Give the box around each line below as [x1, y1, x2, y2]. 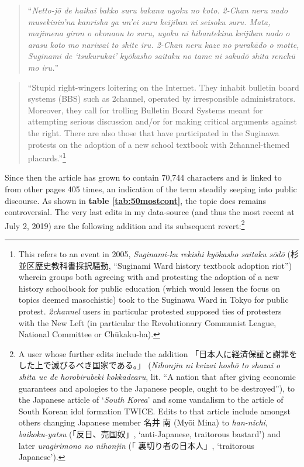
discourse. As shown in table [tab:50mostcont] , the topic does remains [5, 194, 267, 206]
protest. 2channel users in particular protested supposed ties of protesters [18, 305, 282, 317]
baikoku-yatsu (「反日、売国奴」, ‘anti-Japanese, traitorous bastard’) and [18, 427, 281, 440]
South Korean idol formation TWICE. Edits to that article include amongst [18, 404, 291, 417]
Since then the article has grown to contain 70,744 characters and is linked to [5, 171, 282, 184]
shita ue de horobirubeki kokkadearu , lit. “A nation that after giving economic [18, 370, 296, 382]
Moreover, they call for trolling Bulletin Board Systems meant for [27, 103, 263, 116]
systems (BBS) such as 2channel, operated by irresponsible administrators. [27, 92, 296, 105]
